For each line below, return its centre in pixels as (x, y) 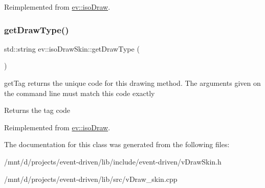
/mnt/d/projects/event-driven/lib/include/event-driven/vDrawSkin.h (113, 161)
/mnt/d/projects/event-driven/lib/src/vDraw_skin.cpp (91, 179)
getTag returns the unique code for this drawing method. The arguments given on (132, 83)
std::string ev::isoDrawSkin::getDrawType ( (72, 48)
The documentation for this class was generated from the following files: (117, 144)
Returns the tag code (37, 110)
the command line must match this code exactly (80, 93)
